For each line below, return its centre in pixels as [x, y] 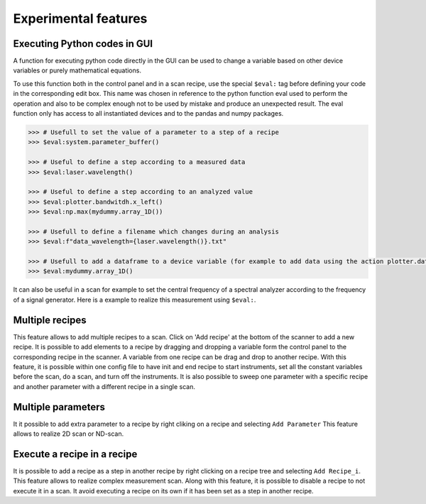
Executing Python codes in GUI [83, 44]
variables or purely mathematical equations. [77, 70]
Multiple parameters [59, 407]
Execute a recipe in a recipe [75, 454]
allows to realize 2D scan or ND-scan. [69, 434]
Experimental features [80, 18]
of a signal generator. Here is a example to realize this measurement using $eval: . [135, 300]
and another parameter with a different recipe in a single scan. [104, 386]
